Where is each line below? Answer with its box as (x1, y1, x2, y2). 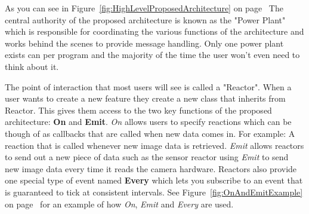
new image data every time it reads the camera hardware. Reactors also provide (5, 162, 297, 175)
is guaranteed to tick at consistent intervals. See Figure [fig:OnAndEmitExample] (5, 185, 303, 198)
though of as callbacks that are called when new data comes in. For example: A (5, 127, 295, 139)
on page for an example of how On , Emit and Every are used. (5, 197, 234, 210)
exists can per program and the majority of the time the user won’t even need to (5, 48, 300, 61)
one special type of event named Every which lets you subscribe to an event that (5, 174, 303, 187)
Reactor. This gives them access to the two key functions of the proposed (5, 103, 272, 116)
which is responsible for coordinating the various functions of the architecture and (5, 25, 304, 38)
